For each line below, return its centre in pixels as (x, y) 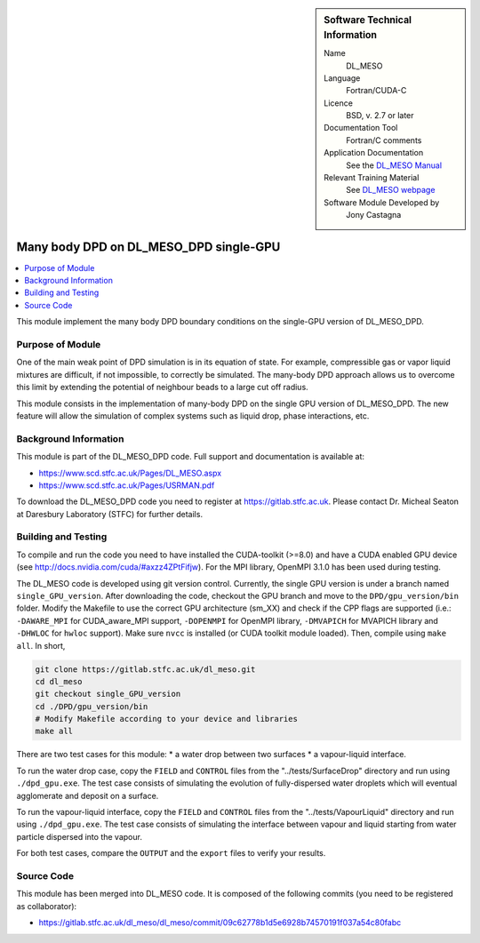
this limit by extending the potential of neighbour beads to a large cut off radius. (162, 388)
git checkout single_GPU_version (108, 694)
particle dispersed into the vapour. (79, 836)
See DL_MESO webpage (391, 190)
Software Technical (368, 20)
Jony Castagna (374, 215)
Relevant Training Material (372, 178)
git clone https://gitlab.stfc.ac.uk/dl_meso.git (145, 669)
